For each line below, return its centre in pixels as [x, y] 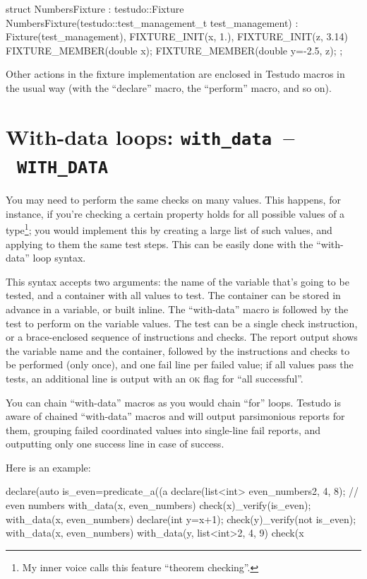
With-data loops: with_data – [150, 136]
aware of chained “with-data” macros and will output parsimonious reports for [175, 416]
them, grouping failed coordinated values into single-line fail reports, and [163, 429]
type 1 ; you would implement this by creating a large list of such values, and [169, 229]
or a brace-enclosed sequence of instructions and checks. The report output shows [182, 337]
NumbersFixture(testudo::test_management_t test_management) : [152, 22]
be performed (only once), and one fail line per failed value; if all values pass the [180, 364]
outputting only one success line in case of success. [115, 444]
